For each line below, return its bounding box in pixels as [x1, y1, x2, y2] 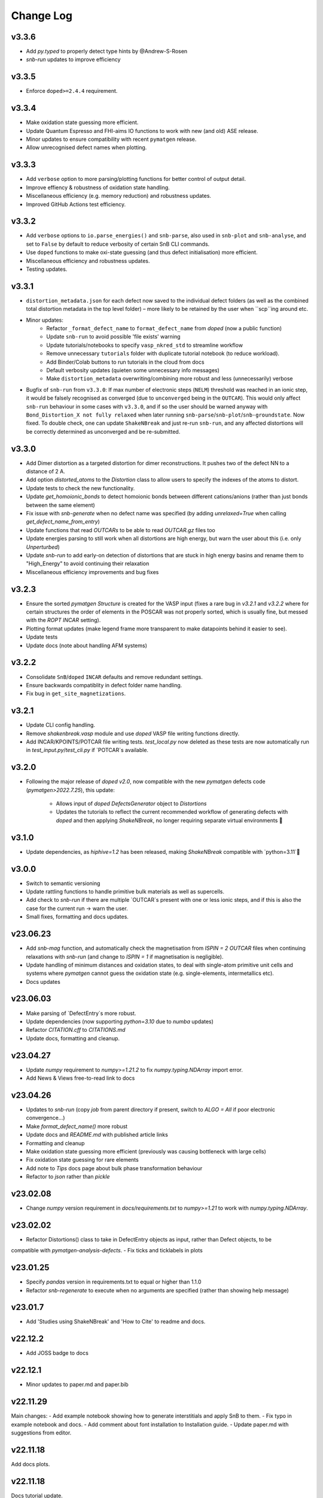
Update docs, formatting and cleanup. [26, 1034, 120, 1042]
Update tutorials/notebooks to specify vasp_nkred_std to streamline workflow [46, 342, 243, 349]
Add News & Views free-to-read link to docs [26, 1074, 135, 1082]
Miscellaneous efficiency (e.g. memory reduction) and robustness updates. [26, 192, 212, 200]
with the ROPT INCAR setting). [26, 617, 101, 624]
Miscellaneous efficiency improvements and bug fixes [26, 568, 159, 575]
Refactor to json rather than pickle [26, 1173, 110, 1180]
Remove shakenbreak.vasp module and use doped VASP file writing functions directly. [26, 730, 240, 737]
